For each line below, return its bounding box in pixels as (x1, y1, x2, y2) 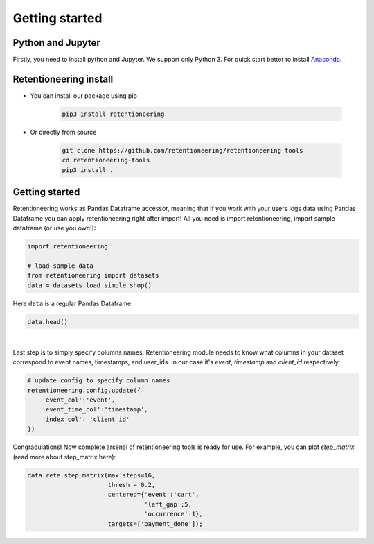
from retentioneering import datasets (27, 271, 159, 280)
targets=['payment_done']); (107, 520, 204, 527)
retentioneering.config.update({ (27, 386, 141, 394)
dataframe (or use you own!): (12, 223, 96, 232)
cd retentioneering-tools (62, 156, 150, 164)
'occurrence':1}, (144, 510, 204, 518)
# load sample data (27, 262, 93, 270)
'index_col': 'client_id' (42, 415, 130, 423)
